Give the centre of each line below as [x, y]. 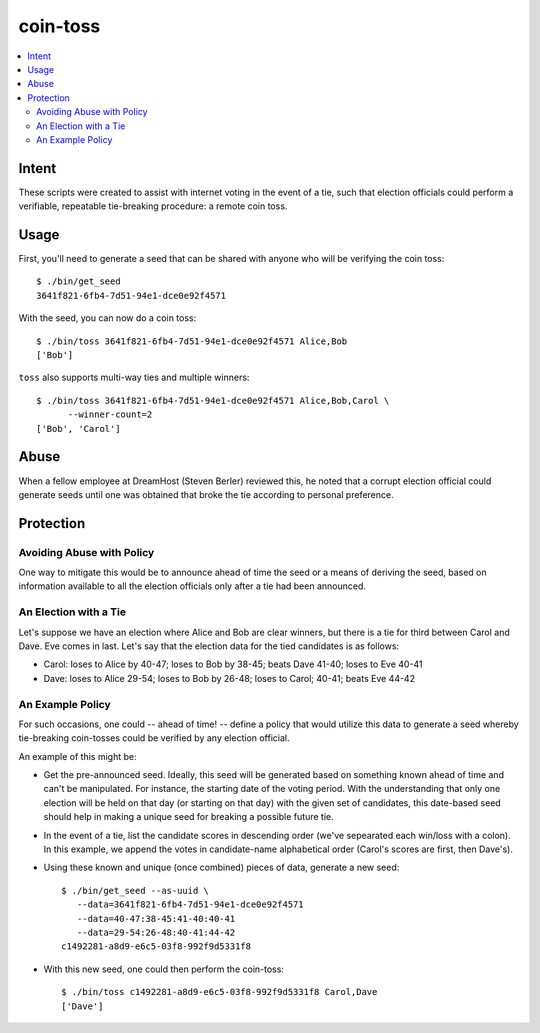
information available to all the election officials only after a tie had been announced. [192, 586]
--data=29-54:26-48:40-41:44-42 [156, 932]
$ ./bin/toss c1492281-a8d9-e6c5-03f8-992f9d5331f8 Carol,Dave [219, 992]
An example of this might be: [77, 756]
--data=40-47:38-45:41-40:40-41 [156, 918]
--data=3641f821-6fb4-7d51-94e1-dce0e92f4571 [190, 904]
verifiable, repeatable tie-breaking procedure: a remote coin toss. [153, 206]
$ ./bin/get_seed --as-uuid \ [135, 890]
